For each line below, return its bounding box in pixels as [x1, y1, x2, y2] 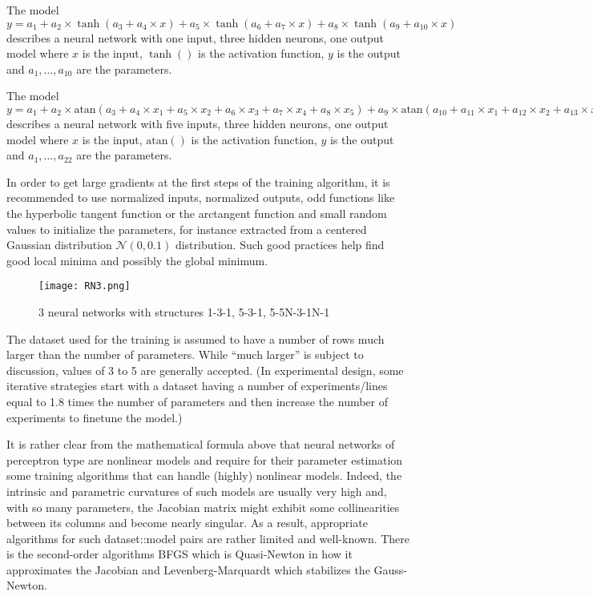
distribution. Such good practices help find [175, 236, 385, 253]
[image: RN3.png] [38, 280, 131, 292]
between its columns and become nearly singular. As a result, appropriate [6, 514, 368, 531]
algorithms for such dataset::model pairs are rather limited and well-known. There [6, 530, 410, 546]
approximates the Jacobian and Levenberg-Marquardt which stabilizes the [6, 561, 370, 578]
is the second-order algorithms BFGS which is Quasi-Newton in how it [6, 546, 353, 562]
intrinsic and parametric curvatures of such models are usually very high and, [6, 482, 387, 499]
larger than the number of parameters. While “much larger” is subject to [6, 346, 364, 363]
